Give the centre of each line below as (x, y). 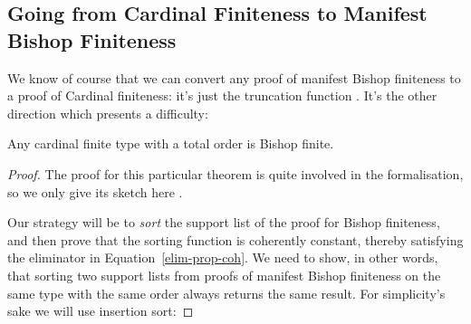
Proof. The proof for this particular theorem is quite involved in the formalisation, (235, 173)
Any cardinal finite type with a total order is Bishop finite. (171, 143)
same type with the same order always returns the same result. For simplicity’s (226, 293)
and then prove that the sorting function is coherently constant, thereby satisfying (235, 239)
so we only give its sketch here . (95, 191)
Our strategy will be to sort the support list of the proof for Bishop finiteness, (224, 222)
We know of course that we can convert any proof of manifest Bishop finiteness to (234, 77)
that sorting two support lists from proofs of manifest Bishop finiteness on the (224, 275)
